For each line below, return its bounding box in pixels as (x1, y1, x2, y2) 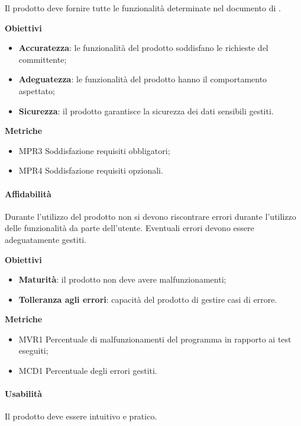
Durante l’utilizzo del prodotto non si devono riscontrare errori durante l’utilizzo (5, 210, 296, 222)
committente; (18, 53, 67, 65)
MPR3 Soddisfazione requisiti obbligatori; (18, 144, 170, 156)
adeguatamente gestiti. (5, 233, 87, 245)
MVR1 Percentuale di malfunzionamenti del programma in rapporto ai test (18, 332, 292, 345)
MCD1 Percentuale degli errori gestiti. (18, 364, 157, 377)
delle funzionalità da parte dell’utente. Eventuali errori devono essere (5, 222, 254, 234)
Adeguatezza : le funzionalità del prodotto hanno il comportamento (18, 73, 267, 85)
